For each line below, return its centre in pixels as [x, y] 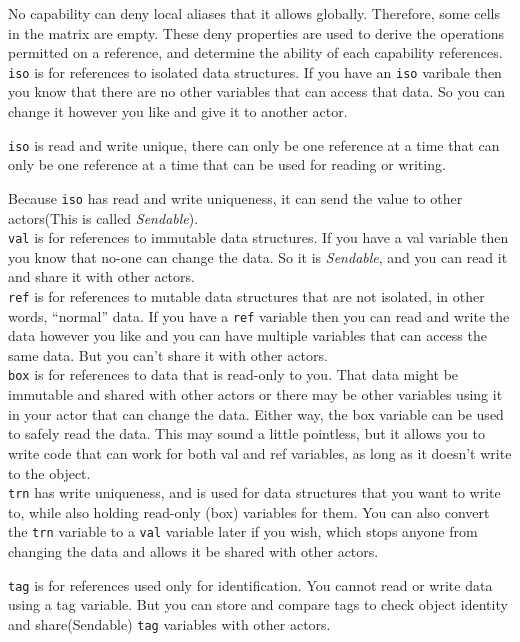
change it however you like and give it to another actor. [178, 111]
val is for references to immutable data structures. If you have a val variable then [258, 237]
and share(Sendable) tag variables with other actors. [169, 623]
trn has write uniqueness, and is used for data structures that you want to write [254, 492]
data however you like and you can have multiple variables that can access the [247, 335]
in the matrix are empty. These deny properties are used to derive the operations [256, 32]
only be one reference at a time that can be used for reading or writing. [227, 164]
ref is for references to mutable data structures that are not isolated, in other [246, 295]
